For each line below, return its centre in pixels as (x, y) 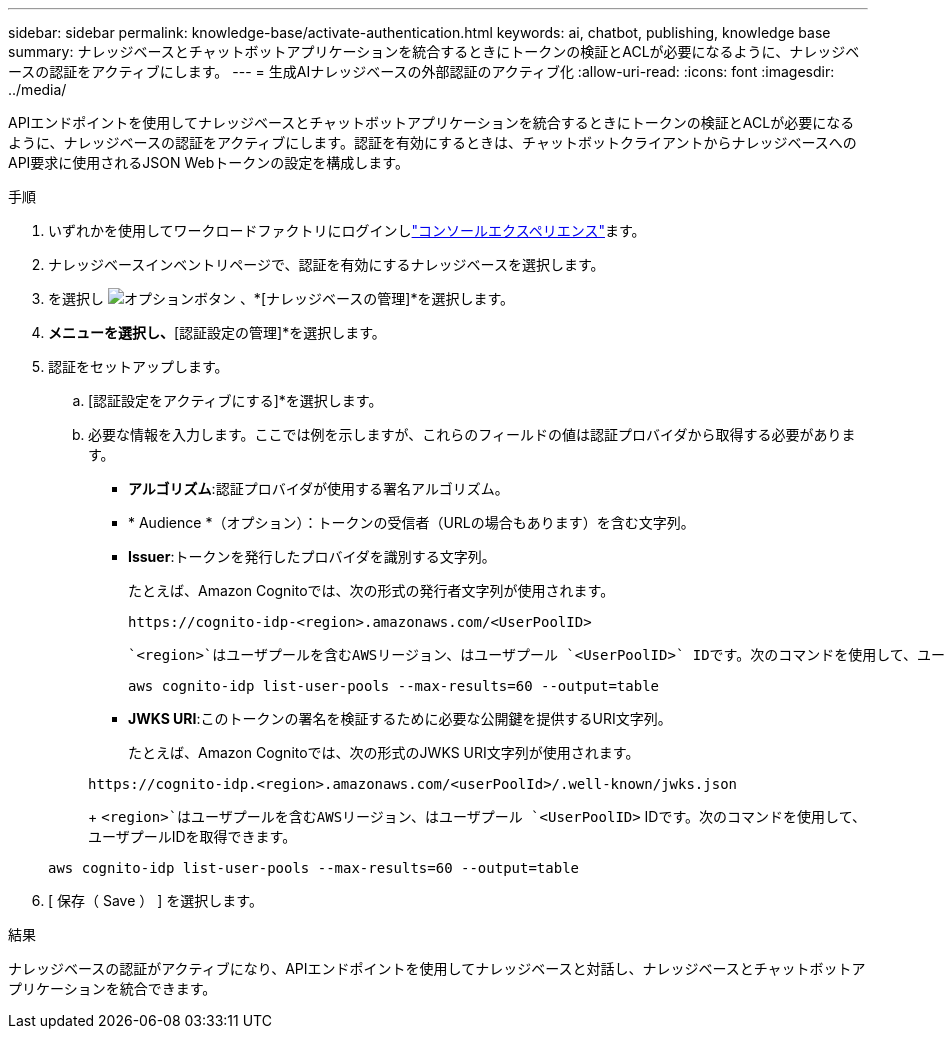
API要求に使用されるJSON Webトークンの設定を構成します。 (208, 162)
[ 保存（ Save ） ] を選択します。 (155, 900)
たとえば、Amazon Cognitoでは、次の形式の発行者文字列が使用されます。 (371, 590)
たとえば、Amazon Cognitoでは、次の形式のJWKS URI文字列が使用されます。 (384, 752)
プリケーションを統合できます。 (112, 988)
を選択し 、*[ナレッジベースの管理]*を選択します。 (281, 298)
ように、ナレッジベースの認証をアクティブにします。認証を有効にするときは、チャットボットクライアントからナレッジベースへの (432, 142)
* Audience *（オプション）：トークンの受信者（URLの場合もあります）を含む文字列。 (411, 522)
